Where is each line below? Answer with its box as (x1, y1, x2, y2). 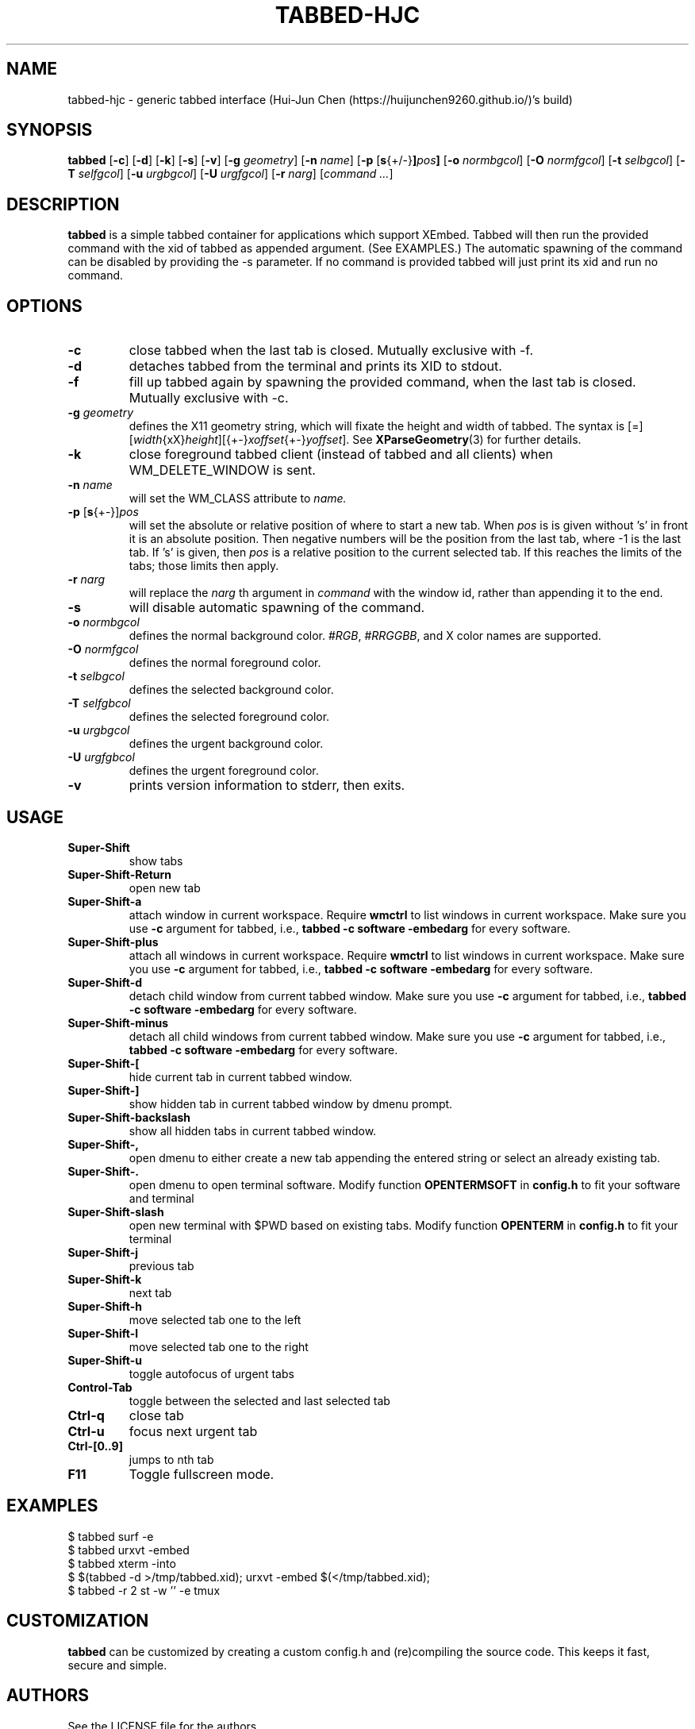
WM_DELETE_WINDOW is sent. (129, 462, 316, 479)
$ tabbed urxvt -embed (67, 1542, 190, 1557)
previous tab (129, 1258, 194, 1273)
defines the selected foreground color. (129, 710, 330, 724)
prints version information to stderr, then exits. (129, 777, 405, 794)
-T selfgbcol (67, 696, 131, 710)
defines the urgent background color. (129, 737, 324, 751)
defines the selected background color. (129, 683, 334, 697)
